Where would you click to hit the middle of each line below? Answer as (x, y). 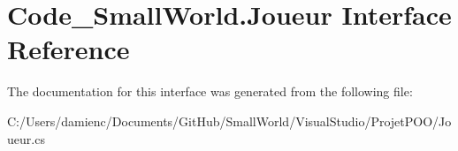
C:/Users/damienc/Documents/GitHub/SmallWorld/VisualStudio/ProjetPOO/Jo (229, 121)
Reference (69, 49)
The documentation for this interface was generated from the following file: (210, 91)
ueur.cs (26, 138)
